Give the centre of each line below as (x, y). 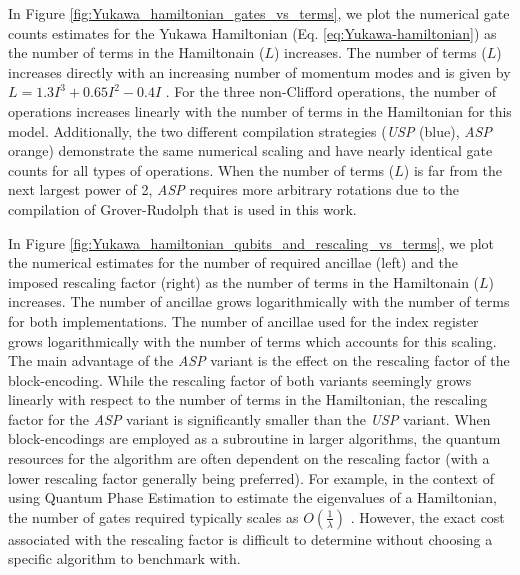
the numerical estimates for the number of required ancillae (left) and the (233, 262)
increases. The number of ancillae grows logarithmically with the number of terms (259, 301)
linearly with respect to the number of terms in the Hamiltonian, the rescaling (248, 399)
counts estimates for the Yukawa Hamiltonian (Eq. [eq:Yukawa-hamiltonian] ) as (252, 32)
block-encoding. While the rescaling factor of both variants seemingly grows (240, 379)
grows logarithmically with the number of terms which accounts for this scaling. (252, 340)
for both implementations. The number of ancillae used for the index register (243, 320)
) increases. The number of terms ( (380, 52)
